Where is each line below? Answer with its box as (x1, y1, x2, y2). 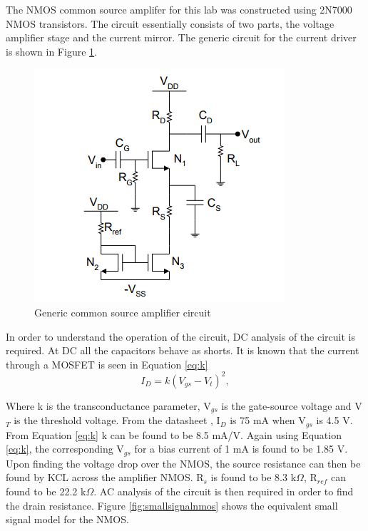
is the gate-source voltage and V (221, 398, 362, 413)
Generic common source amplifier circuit (34, 304, 211, 319)
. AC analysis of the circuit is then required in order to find (93, 483, 354, 498)
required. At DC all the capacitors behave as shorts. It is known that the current (6, 343, 359, 358)
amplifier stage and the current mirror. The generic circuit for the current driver (6, 30, 357, 45)
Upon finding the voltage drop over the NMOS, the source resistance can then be (6, 455, 361, 470)
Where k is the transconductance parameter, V (6, 398, 211, 413)
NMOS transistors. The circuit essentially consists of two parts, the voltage (6, 16, 334, 31)
